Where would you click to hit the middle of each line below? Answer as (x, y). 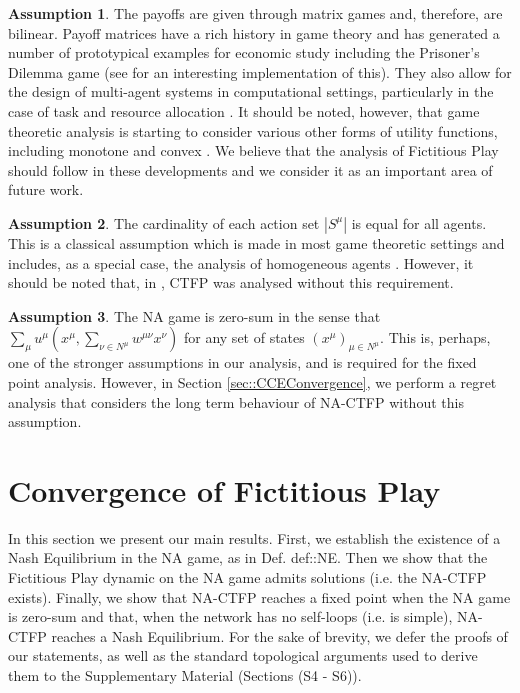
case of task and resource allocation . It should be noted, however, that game (244, 110)
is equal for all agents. (419, 222)
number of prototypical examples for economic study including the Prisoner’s (244, 52)
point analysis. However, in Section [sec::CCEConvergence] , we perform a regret (252, 381)
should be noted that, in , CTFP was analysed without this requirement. (231, 282)
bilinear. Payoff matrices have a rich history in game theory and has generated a (254, 32)
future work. (46, 189)
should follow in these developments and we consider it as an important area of (250, 169)
